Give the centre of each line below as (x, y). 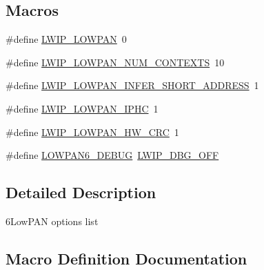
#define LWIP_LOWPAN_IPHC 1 (82, 108)
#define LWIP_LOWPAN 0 (66, 39)
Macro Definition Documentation (126, 258)
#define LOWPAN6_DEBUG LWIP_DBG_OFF (112, 155)
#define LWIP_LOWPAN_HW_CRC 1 (92, 132)
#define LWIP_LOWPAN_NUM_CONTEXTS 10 (115, 62)
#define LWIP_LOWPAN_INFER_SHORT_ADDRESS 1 (132, 85)
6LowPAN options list (52, 221)
